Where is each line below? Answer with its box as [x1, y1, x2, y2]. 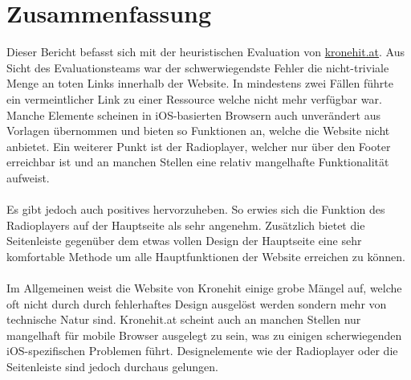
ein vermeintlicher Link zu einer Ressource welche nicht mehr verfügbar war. [6, 90, 382, 107]
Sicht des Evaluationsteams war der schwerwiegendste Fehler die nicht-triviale [6, 59, 389, 76]
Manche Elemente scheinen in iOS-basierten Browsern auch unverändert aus [6, 106, 380, 123]
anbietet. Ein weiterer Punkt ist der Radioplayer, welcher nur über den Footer [6, 137, 391, 154]
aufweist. [6, 169, 50, 186]
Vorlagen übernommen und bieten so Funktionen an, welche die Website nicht [6, 122, 390, 139]
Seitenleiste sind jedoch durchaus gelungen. [6, 358, 218, 374]
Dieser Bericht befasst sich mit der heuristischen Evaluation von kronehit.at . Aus [6, 43, 405, 60]
